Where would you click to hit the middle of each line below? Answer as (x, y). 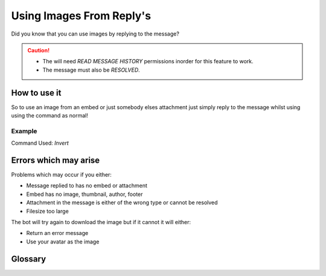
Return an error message (57, 233)
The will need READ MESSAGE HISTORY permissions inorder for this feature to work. (148, 61)
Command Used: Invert (40, 143)
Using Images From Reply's (81, 16)
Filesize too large (47, 211)
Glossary (29, 259)
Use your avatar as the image (63, 242)
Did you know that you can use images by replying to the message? (95, 34)
